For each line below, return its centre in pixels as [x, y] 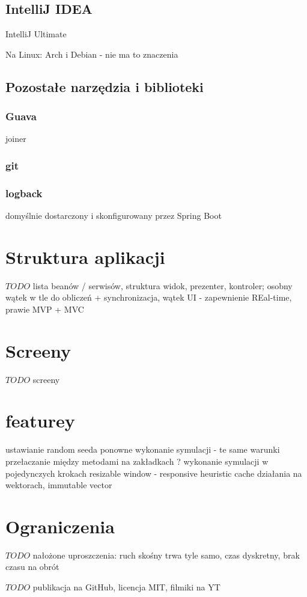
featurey [40, 421]
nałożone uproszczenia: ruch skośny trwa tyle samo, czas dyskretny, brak [166, 555]
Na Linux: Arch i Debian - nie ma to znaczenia [92, 54]
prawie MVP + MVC [45, 309]
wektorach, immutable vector [59, 485]
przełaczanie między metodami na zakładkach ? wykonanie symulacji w [137, 461]
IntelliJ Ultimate [36, 34]
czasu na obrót [32, 567]
